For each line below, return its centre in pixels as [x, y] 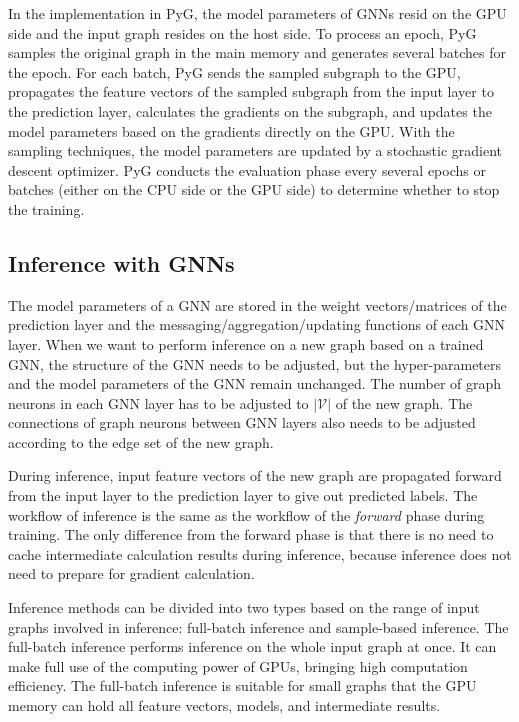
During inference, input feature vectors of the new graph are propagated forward [255, 475]
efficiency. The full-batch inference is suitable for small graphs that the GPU [242, 685]
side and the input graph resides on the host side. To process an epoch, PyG [242, 32]
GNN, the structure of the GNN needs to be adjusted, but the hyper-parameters [255, 363]
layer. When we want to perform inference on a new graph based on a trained [246, 343]
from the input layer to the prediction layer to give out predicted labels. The [243, 495]
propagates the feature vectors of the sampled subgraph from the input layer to [251, 91]
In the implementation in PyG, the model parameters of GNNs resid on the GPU [257, 13]
